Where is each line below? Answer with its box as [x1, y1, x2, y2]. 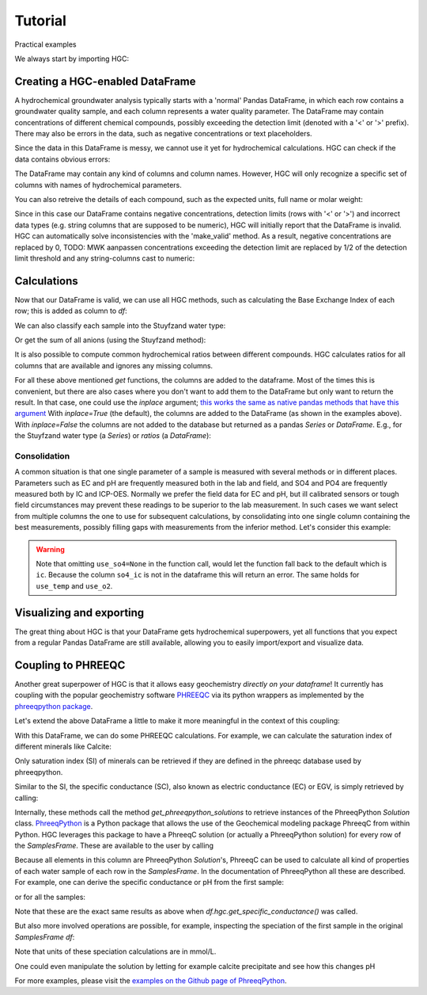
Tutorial [14, 12, 67, 29]
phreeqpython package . [14, 701, 93, 711]
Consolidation [14, 450, 70, 461]
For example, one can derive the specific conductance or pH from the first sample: [14, 878, 285, 887]
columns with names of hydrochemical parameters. [14, 180, 182, 189]
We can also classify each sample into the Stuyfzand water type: [14, 321, 226, 330]
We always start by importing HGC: [14, 54, 130, 63]
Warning [36, 544, 65, 554]
